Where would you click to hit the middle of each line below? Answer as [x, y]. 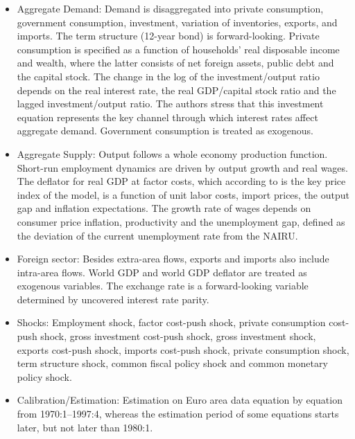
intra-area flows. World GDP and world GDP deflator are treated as [162, 272]
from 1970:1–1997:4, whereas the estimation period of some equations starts [178, 414]
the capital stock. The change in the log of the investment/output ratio [168, 76]
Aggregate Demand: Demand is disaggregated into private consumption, [170, 8]
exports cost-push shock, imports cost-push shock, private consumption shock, [183, 349]
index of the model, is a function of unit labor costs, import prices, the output [183, 194]
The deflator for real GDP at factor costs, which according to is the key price [181, 181]
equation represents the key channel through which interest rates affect [167, 117]
